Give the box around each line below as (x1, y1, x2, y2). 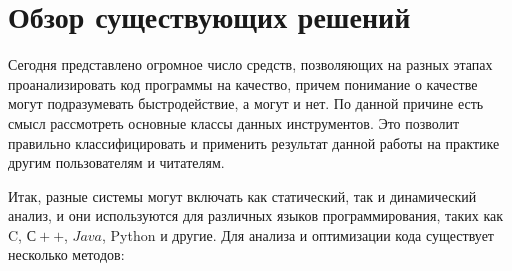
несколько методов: (8, 244, 125, 265)
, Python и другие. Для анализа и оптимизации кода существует (102, 224, 494, 245)
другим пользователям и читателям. (8, 152, 225, 173)
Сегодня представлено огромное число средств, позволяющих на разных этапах (8, 54, 493, 75)
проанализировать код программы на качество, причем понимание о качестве (8, 73, 478, 94)
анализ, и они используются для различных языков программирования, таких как (8, 205, 504, 226)
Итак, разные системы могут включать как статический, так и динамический (8, 185, 477, 206)
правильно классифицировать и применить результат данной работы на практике (8, 132, 500, 153)
